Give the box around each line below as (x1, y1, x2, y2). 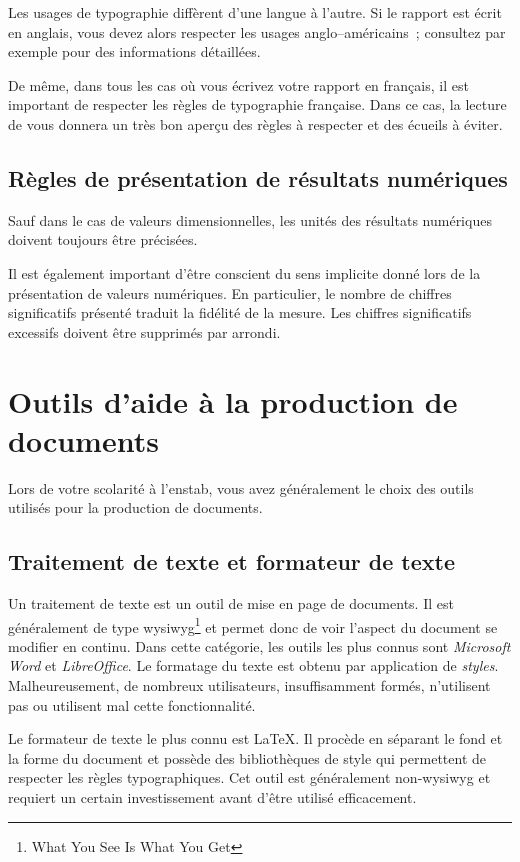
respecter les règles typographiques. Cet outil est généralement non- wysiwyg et (8, 767, 491, 788)
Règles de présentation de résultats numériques (8, 162, 508, 193)
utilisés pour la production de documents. (8, 497, 263, 518)
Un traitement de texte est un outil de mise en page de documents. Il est (8, 593, 454, 614)
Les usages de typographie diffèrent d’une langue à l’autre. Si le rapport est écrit (8, 2, 502, 22)
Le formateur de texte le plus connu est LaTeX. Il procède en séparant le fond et (8, 728, 503, 749)
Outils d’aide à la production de (8, 380, 458, 421)
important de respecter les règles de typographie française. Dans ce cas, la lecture (8, 94, 507, 115)
